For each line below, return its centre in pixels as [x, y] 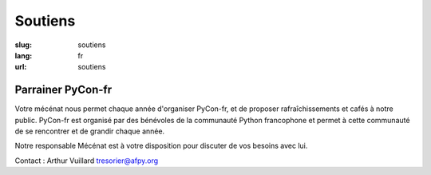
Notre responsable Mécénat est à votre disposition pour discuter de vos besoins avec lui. [161, 146]
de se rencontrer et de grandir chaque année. [90, 131]
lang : [24, 55]
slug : [23, 45]
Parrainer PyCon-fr [63, 90]
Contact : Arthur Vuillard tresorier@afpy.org [87, 161]
